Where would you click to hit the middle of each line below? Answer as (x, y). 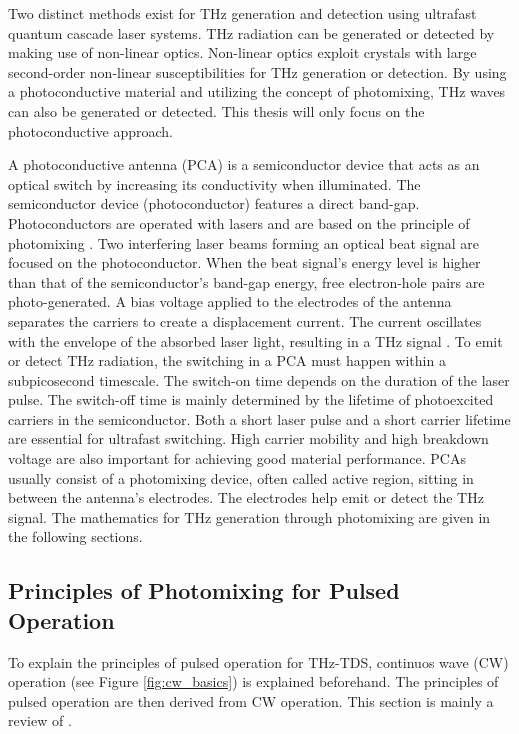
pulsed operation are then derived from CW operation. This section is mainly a (251, 700)
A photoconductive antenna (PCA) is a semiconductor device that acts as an (244, 164)
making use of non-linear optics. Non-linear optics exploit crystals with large (242, 52)
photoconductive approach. (90, 130)
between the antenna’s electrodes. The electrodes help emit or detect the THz (246, 497)
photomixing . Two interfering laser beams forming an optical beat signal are (244, 242)
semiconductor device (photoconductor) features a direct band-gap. (214, 203)
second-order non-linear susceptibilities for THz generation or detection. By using (257, 71)
